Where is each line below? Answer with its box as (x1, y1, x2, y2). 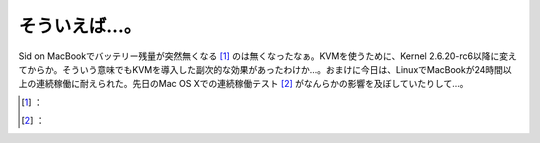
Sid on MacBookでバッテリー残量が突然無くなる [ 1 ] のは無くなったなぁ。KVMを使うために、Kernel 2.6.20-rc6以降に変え (18, 50, 517, 62)
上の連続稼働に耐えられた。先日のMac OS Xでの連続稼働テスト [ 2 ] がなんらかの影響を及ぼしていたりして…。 (18, 78, 469, 90)
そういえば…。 (18, 15, 142, 37)
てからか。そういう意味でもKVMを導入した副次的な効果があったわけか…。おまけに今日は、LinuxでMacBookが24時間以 (18, 63, 512, 75)
